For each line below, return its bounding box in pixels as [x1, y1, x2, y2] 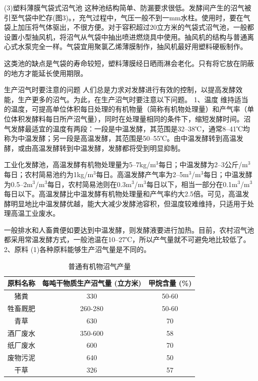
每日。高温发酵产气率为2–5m [96, 169, 189, 179]
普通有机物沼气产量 [68, 260, 131, 271]
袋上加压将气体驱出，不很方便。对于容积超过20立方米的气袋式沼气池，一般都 [4, 22, 254, 32]
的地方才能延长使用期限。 [4, 67, 87, 78]
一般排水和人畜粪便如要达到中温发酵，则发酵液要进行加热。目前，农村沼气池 [4, 224, 254, 235]
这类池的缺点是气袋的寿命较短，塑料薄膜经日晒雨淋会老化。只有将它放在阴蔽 [4, 58, 254, 68]
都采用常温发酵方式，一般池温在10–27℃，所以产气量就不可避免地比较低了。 [4, 234, 251, 245]
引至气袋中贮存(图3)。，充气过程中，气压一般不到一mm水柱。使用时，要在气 [4, 12, 251, 22]
